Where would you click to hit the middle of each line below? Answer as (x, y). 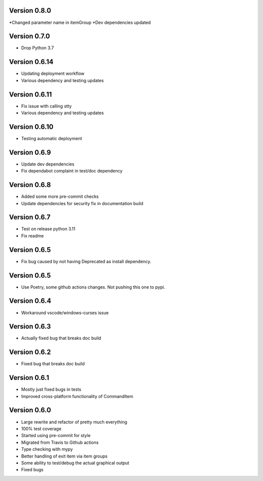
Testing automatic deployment (52, 138)
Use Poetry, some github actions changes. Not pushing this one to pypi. (93, 287)
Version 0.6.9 (30, 152)
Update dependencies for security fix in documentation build (82, 203)
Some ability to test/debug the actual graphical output (75, 463)
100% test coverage (41, 429)
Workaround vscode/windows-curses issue (65, 313)
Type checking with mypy (47, 449)
